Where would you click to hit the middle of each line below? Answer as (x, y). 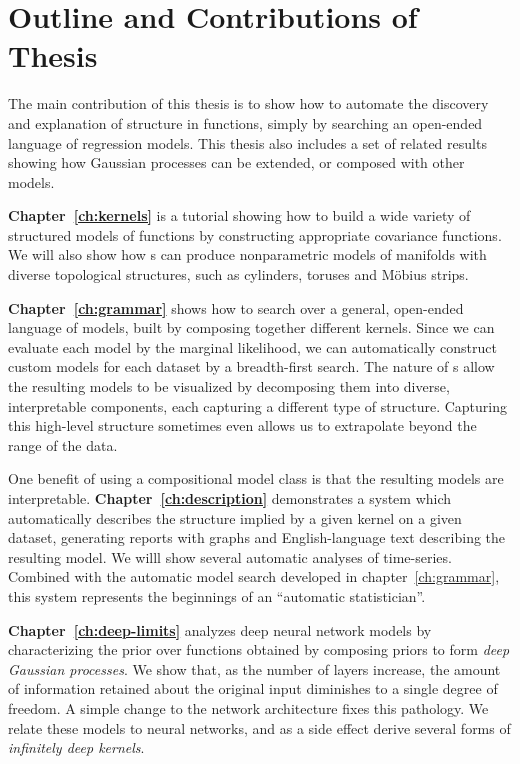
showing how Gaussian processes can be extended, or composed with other (236, 162)
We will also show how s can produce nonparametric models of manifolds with (247, 254)
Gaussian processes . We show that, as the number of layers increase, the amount (254, 668)
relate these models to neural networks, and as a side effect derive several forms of (259, 727)
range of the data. (63, 444)
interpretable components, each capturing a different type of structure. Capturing (258, 405)
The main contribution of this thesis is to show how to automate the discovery (248, 103)
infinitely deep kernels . (76, 747)
